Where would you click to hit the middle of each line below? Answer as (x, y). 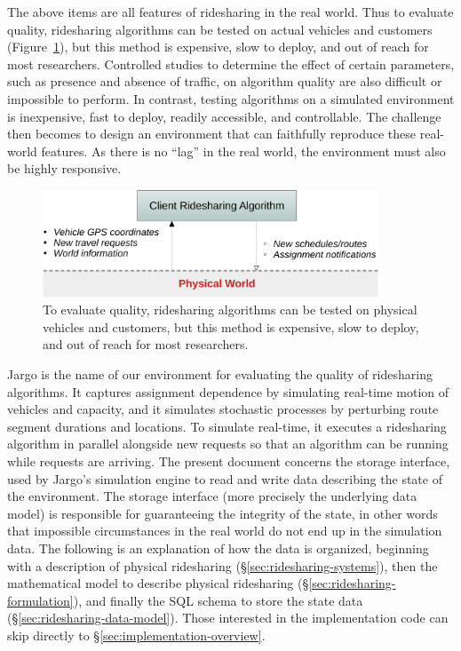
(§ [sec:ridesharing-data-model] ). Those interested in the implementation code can (228, 618)
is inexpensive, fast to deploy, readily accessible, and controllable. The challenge (224, 116)
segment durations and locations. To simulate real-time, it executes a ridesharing (227, 426)
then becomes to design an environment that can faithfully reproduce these (212, 134)
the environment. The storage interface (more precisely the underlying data (212, 496)
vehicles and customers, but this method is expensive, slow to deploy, (231, 326)
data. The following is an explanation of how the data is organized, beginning (218, 548)
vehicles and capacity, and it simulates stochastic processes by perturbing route (223, 409)
